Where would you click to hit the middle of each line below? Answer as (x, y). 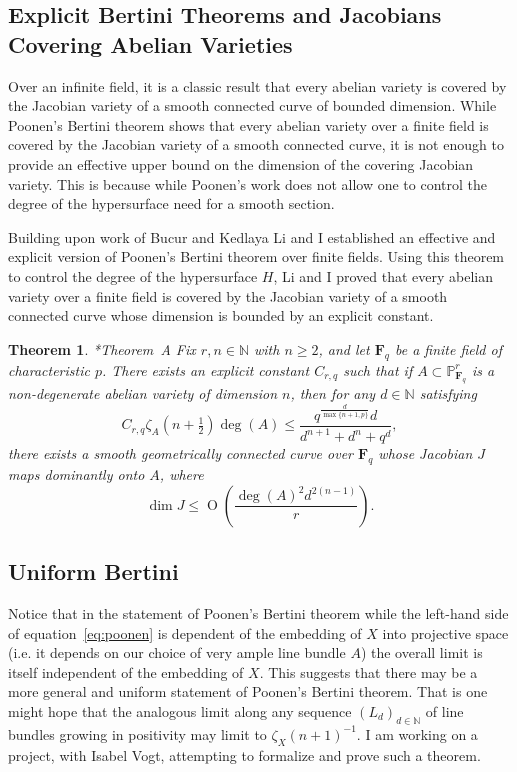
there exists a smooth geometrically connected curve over (181, 453)
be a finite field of (448, 348)
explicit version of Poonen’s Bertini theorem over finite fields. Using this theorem (256, 256)
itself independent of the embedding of (126, 671)
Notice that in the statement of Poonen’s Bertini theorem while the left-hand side (258, 613)
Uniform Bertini (93, 571)
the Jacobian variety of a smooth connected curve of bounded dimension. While (252, 105)
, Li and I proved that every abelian (383, 275)
